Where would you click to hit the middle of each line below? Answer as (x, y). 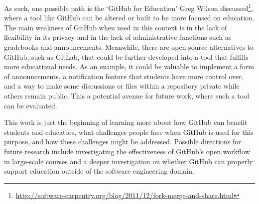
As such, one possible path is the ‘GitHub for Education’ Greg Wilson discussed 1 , (129, 7)
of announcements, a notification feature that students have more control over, (124, 76)
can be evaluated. (31, 105)
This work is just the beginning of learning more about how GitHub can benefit (126, 122)
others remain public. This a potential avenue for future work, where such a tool (127, 96)
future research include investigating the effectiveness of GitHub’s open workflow (127, 151)
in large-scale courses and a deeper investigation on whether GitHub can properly (129, 161)
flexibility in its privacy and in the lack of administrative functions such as (118, 37)
